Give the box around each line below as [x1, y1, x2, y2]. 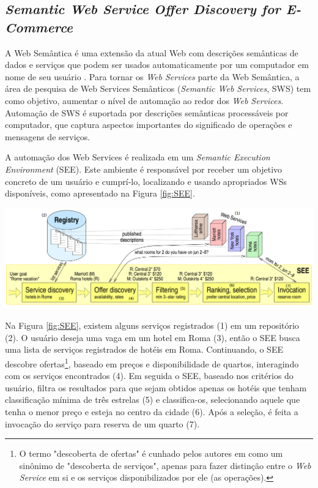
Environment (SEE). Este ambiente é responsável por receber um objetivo [5, 162, 283, 175]
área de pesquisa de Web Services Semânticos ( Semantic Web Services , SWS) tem [5, 82, 311, 95]
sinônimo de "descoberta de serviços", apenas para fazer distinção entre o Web [19, 459, 311, 471]
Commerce [5, 17, 73, 36]
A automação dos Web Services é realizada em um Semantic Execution [5, 151, 270, 163]
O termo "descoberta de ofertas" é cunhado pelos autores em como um [19, 447, 283, 460]
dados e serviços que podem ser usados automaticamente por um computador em [5, 58, 309, 71]
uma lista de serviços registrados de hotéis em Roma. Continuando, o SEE [5, 343, 283, 356]
